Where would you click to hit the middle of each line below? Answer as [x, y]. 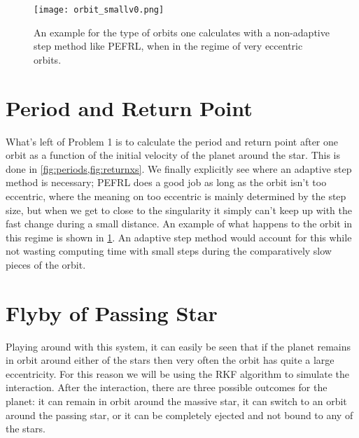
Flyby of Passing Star [112, 312]
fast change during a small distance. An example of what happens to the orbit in [179, 224]
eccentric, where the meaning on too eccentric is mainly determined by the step [176, 196]
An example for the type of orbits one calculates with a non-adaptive [182, 32]
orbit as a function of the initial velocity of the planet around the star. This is [173, 155]
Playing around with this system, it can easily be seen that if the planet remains [178, 346]
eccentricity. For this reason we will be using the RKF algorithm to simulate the [178, 373]
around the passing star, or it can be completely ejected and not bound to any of [179, 415]
